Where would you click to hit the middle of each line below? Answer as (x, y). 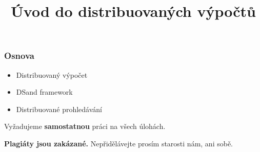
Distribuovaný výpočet (52, 74)
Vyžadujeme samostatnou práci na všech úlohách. (85, 126)
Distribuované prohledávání (59, 109)
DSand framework (44, 92)
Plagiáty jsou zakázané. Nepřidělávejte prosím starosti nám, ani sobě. (118, 144)
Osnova (19, 56)
